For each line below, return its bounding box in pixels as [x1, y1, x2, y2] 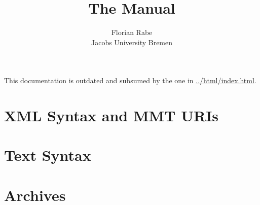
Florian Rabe [111, 27, 153, 38]
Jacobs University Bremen [91, 37, 173, 47]
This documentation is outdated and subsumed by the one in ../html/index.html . [4, 75, 256, 86]
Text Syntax [4, 145, 91, 165]
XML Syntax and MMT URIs [4, 105, 219, 126]
